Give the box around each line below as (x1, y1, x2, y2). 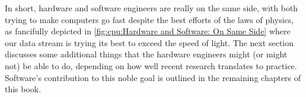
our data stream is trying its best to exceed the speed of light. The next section (5, 36, 294, 48)
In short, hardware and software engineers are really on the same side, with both (5, 2, 298, 14)
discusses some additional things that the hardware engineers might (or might (5, 48, 288, 60)
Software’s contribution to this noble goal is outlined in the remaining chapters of (5, 71, 301, 83)
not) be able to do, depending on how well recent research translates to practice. (5, 59, 297, 72)
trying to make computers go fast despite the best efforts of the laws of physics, (5, 13, 294, 25)
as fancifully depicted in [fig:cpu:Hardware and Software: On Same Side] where (5, 25, 291, 37)
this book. (5, 83, 42, 95)
